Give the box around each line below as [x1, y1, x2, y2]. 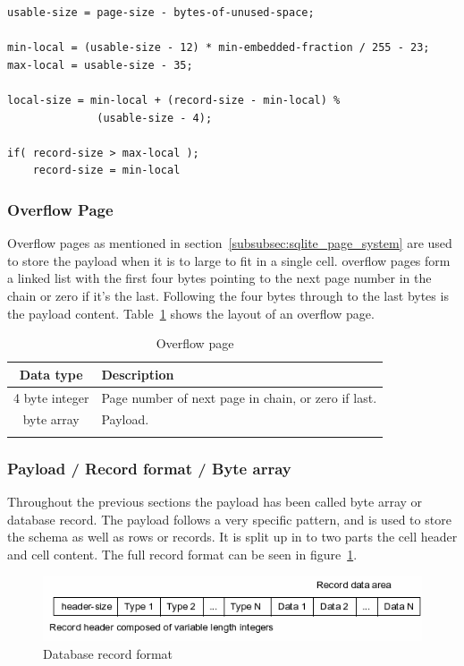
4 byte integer [13, 388, 89, 406]
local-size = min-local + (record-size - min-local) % [7, 93, 341, 107]
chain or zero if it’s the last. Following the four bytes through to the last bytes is [7, 286, 449, 304]
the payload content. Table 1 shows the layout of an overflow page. [7, 303, 375, 322]
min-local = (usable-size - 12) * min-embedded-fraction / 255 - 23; [7, 41, 430, 55]
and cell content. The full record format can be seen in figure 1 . [7, 544, 358, 563]
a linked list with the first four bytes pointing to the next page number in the [7, 269, 432, 287]
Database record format [43, 644, 173, 662]
